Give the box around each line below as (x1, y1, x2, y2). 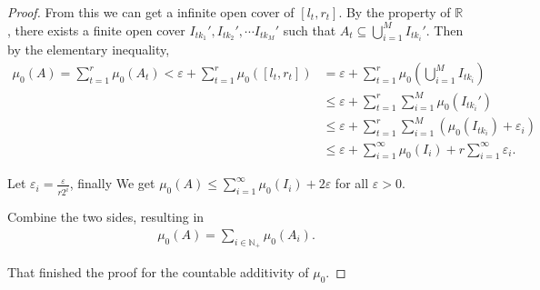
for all (335, 174, 369, 193)
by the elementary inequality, (7, 40, 170, 59)
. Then (425, 20, 464, 39)
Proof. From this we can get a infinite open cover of (7, 3, 295, 21)
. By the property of (338, 3, 451, 21)
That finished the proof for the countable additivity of (7, 263, 309, 282)
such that (283, 20, 336, 39)
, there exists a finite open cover (7, 20, 185, 39)
